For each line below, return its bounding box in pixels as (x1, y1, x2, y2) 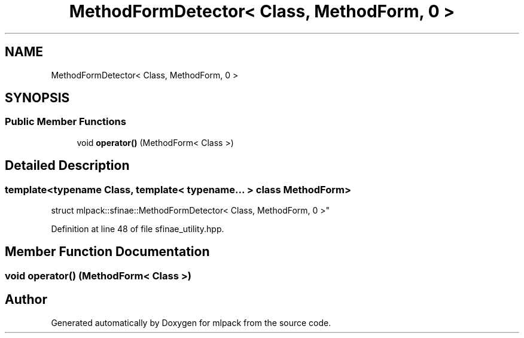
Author (5, 292, 47, 307)
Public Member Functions (5, 115, 126, 128)
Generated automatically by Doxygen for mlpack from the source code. (51, 317, 331, 328)
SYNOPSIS (5, 90, 70, 106)
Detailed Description (5, 158, 130, 173)
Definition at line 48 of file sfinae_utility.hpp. (51, 224, 224, 235)
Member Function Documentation (5, 244, 210, 260)
